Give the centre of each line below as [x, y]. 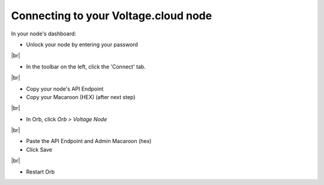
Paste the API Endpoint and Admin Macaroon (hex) [89, 141]
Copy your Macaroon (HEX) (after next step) [81, 97]
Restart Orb [40, 172]
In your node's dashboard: [43, 34]
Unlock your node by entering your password [82, 44]
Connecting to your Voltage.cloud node [112, 16]
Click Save [39, 150]
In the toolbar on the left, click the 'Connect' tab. [86, 67]
